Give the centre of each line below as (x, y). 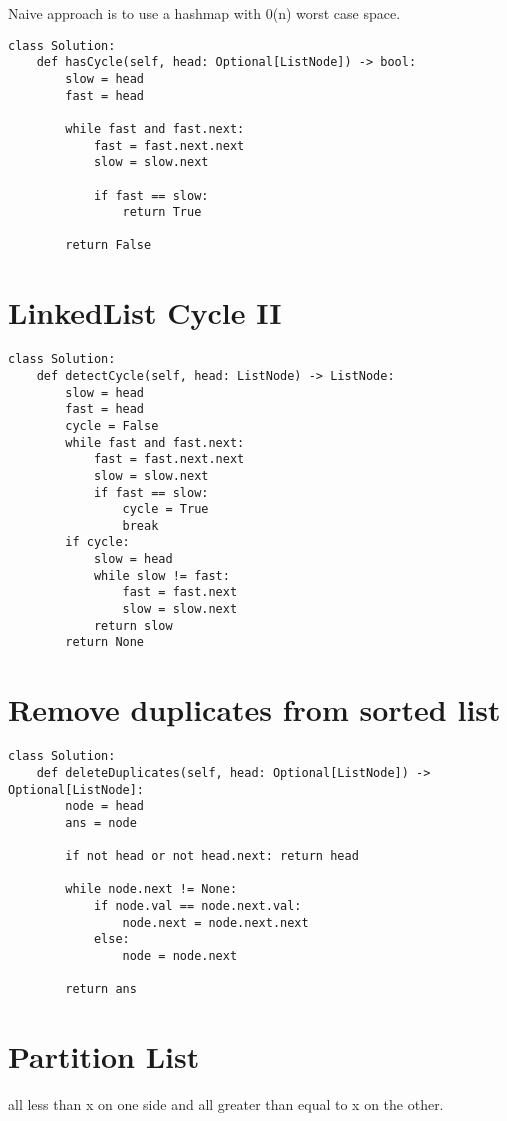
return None (105, 642)
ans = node (101, 822)
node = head (105, 806)
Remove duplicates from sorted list (254, 709)
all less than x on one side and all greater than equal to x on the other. (226, 1104)
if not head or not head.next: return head (212, 856)
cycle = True (165, 509)
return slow (133, 625)
